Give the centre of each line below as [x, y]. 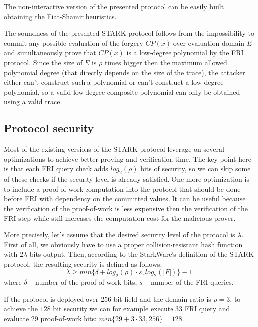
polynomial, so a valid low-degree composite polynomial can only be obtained [122, 91]
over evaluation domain [209, 43]
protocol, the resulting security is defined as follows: [83, 264]
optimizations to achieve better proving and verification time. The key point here [128, 159]
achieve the [21, 308]
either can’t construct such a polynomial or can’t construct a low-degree [114, 82]
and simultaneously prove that [50, 53]
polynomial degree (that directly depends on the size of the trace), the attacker [125, 72]
